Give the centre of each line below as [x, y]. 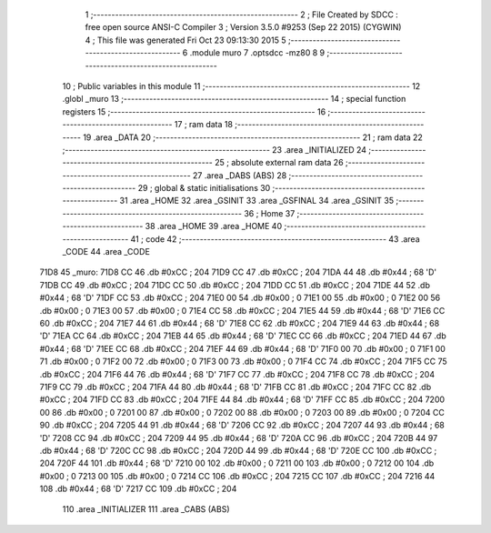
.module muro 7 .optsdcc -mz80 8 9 [257, 53]
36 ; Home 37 [270, 213]
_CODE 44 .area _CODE [106, 252]
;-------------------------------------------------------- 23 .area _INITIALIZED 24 [215, 149]
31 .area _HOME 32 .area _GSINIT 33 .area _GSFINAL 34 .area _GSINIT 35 [257, 201]
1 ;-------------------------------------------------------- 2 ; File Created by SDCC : [242, 15]
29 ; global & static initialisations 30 [204, 188]
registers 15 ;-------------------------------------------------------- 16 [194, 111]
